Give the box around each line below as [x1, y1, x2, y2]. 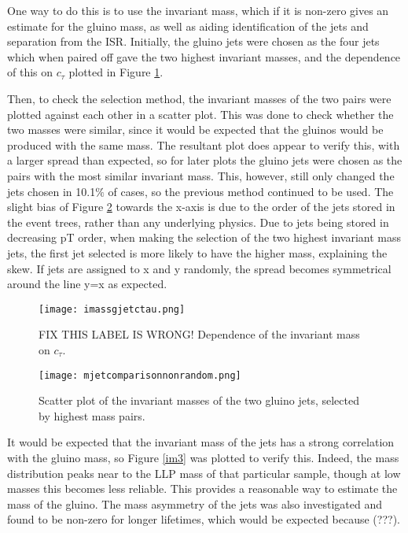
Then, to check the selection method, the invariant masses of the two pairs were [7, 90, 391, 106]
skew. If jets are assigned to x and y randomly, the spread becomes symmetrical [7, 260, 391, 276]
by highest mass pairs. [39, 407, 145, 424]
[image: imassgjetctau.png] [39, 303, 186, 315]
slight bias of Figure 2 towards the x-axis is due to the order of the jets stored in [7, 198, 395, 215]
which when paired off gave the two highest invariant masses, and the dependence [7, 48, 401, 65]
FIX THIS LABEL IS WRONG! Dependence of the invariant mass [39, 326, 360, 342]
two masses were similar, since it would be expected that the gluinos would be [7, 121, 384, 138]
